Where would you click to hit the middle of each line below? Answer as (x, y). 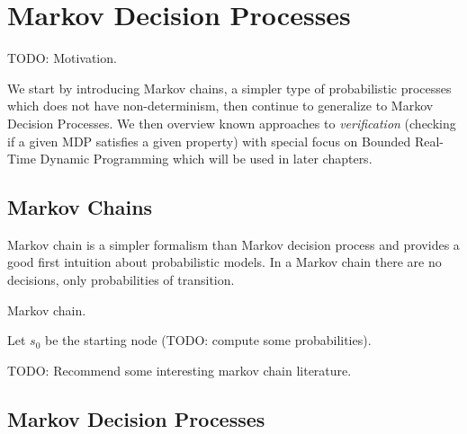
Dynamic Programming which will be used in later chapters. (206, 159)
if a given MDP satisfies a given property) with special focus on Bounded (209, 141)
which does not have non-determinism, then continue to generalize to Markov (220, 106)
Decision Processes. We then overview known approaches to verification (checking (232, 123)
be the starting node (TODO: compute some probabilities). (208, 340)
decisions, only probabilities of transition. (121, 280)
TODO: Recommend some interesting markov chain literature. (180, 370)
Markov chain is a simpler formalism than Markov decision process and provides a (233, 244)
